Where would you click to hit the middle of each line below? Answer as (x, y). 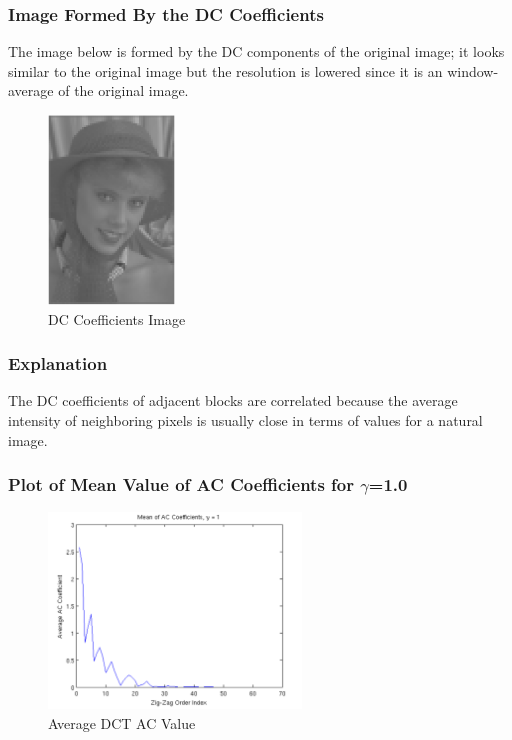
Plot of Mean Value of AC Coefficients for (181, 484)
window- (473, 70)
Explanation (58, 363)
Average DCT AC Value (122, 723)
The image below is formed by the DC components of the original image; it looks (256, 51)
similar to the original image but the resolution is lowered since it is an (225, 70)
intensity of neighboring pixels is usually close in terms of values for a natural (245, 420)
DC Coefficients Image (117, 318)
